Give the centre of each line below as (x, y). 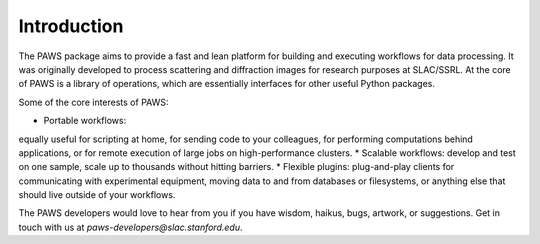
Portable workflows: (85, 121)
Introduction (71, 26)
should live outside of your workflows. (97, 195)
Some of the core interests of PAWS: (93, 102)
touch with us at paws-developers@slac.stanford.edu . (130, 227)
